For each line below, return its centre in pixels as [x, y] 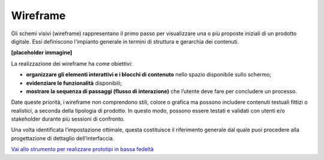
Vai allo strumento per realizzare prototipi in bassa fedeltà [82, 149]
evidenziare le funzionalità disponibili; [74, 83]
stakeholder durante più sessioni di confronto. [68, 119]
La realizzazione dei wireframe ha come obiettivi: [72, 63]
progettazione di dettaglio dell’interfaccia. [63, 138]
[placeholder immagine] [42, 53]
